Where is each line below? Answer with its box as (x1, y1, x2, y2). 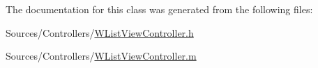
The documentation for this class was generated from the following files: (6, 2, 313, 16)
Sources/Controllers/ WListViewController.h (6, 25, 194, 40)
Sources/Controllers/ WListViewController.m (6, 49, 197, 63)
